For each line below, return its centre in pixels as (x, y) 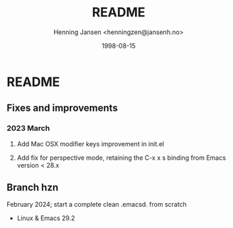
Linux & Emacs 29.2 (46, 218)
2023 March (28, 129)
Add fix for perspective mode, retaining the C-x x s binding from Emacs (121, 158)
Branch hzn (33, 188)
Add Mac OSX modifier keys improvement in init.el (91, 143)
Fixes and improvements (62, 108)
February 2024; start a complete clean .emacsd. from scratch (97, 205)
